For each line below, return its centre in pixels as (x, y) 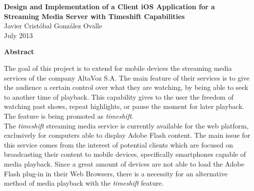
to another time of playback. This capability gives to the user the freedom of (119, 96)
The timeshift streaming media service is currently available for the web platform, (126, 125)
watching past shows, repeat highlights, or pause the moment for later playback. (124, 106)
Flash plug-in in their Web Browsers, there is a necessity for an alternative (116, 173)
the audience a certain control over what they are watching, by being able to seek (126, 87)
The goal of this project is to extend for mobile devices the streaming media (118, 68)
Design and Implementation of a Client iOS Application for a (110, 6)
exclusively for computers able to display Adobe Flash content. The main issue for (127, 135)
